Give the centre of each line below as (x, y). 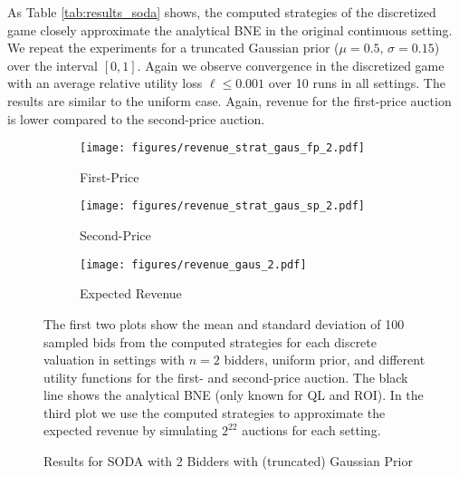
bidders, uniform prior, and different (325, 360)
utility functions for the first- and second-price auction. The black (226, 377)
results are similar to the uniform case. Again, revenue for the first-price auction (229, 100)
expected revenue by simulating (131, 430)
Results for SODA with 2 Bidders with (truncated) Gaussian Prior (228, 461)
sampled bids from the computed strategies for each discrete (210, 341)
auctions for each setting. (311, 430)
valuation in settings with (115, 360)
